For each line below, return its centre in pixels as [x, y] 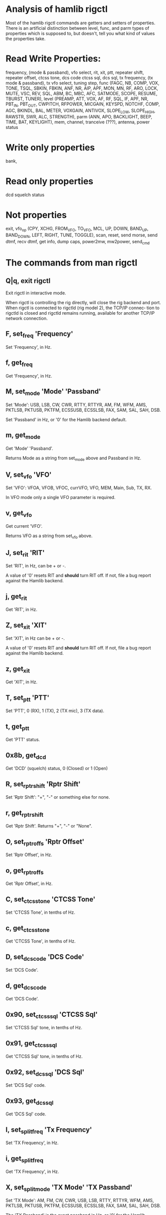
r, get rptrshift [25, 813]
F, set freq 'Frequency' [40, 334]
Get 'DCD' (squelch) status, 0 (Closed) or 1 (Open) [57, 769]
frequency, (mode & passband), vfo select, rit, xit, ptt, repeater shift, [75, 72]
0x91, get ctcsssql [31, 1044]
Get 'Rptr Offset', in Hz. [29, 884]
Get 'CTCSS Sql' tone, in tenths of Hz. [44, 1056]
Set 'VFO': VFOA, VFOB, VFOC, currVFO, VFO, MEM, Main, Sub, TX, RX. [79, 488]
